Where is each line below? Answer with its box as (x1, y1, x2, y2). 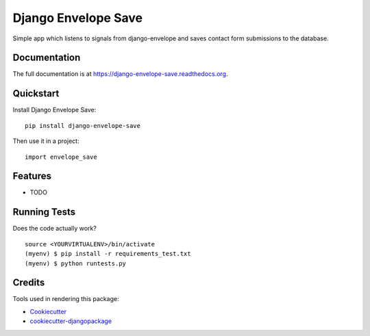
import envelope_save (25, 153, 97, 161)
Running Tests (12, 206, 75, 218)
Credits (12, 277, 45, 289)
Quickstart (12, 88, 60, 99)
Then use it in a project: (12, 137, 79, 145)
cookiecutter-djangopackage (29, 317, 112, 325)
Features (12, 170, 51, 182)
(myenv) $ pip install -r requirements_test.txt (25, 250, 191, 258)
